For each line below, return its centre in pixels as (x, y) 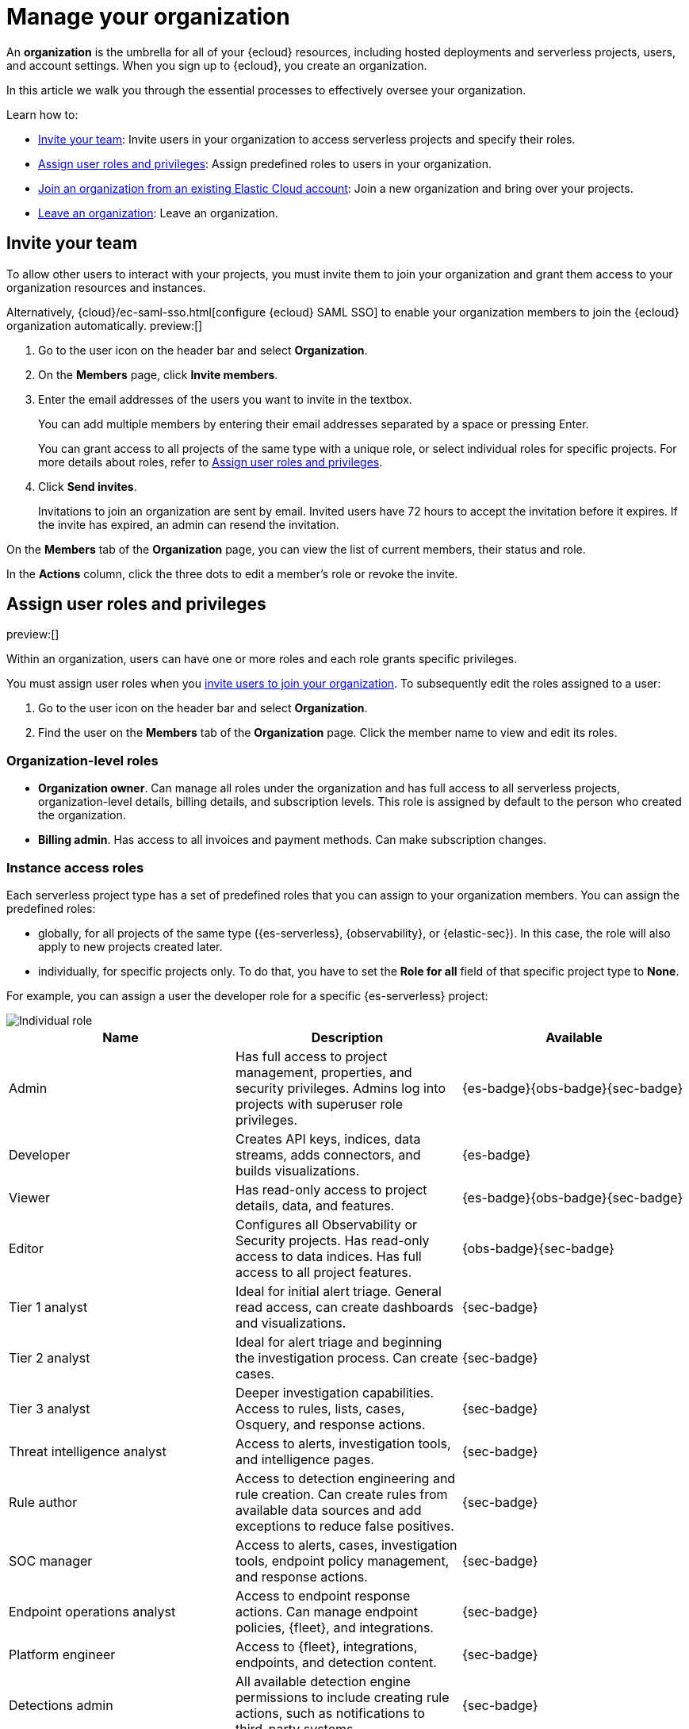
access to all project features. (323, 1272)
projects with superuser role (319, 1104)
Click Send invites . (88, 486)
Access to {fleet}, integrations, (326, 1646)
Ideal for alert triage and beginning (339, 1342)
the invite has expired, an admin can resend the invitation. (189, 524)
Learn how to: (42, 114)
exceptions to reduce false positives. (344, 1526)
